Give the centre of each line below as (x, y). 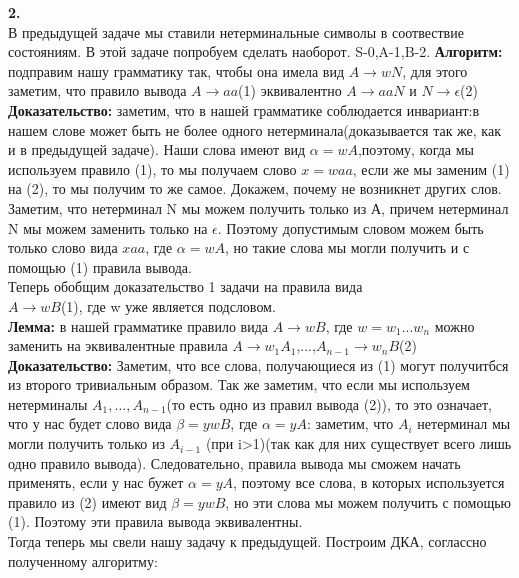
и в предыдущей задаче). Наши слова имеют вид (157, 149)
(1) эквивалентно (290, 90)
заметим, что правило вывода (97, 90)
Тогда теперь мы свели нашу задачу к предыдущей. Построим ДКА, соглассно (247, 541)
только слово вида (63, 247)
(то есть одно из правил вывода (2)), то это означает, (329, 403)
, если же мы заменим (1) (431, 168)
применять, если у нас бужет (96, 482)
